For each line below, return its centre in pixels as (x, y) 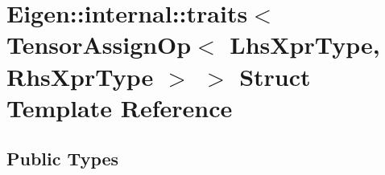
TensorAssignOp (99, 45)
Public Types (63, 159)
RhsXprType (80, 76)
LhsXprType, (305, 45)
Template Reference (120, 107)
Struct (275, 76)
